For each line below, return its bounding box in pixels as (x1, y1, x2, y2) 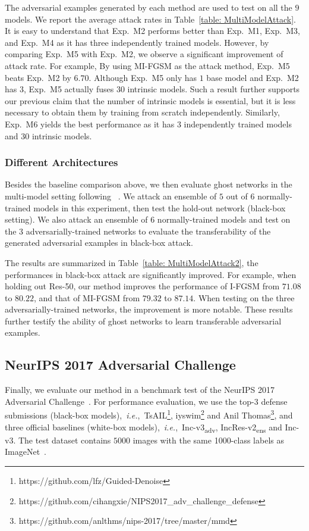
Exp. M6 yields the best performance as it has (5, 117, 175, 130)
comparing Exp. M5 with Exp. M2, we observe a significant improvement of (5, 48, 283, 60)
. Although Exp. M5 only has (89, 71, 197, 83)
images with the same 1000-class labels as (133, 433, 284, 446)
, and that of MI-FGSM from (34, 291, 140, 304)
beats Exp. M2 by (5, 71, 71, 83)
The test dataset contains (18, 433, 111, 446)
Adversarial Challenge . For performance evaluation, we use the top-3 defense (5, 395, 288, 407)
